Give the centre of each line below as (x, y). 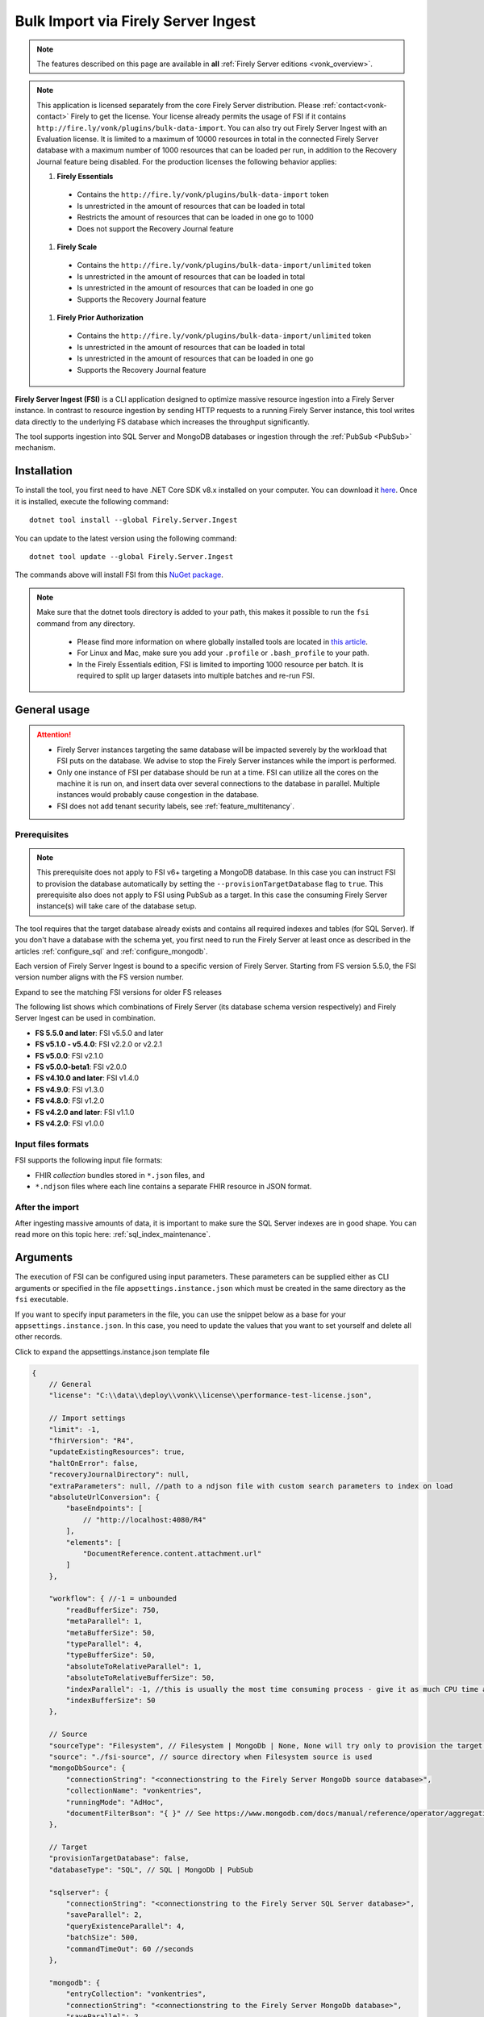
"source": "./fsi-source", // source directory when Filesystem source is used (211, 1756)
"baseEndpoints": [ (104, 1508)
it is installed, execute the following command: (92, 501)
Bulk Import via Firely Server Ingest (135, 21)
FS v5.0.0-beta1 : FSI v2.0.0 (81, 1067)
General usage (52, 710)
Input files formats (52, 1144)
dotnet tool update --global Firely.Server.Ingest (131, 556)
